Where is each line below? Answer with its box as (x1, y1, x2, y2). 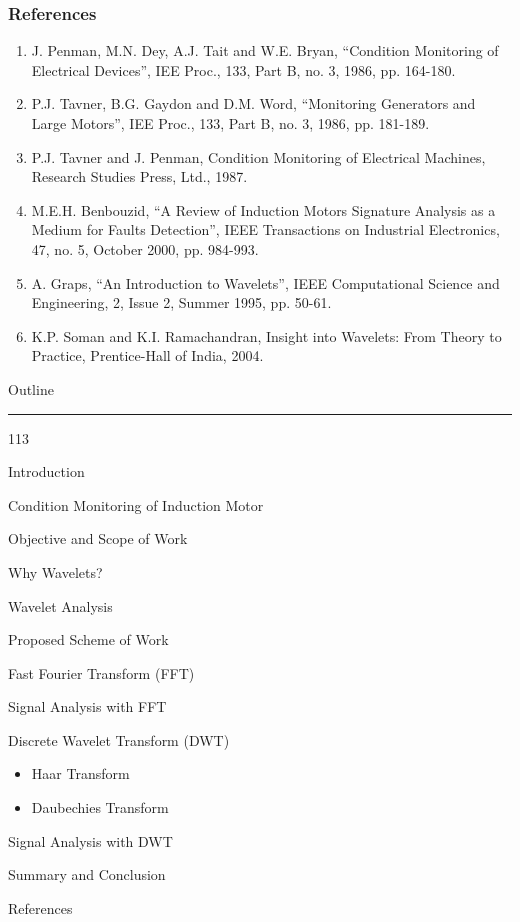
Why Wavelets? (8, 561, 103, 582)
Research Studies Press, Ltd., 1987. (31, 166, 248, 187)
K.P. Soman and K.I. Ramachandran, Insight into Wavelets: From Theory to (31, 325, 502, 346)
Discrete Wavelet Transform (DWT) (8, 729, 230, 750)
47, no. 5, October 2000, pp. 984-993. (31, 238, 259, 259)
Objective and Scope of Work (8, 528, 188, 549)
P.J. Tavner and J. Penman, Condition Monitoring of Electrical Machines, (31, 146, 486, 167)
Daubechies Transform (31, 797, 169, 818)
